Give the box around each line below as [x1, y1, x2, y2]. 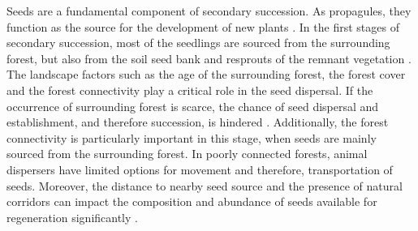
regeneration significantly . [6, 208, 138, 225]
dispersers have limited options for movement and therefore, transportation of [6, 160, 393, 178]
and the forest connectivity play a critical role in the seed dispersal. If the [6, 81, 373, 98]
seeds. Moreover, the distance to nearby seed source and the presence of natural [6, 177, 403, 194]
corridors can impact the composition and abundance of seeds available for [6, 193, 377, 210]
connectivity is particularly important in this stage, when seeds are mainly [6, 129, 377, 146]
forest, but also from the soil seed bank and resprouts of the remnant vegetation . [6, 49, 412, 66]
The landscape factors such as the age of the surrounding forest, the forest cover [6, 66, 406, 83]
